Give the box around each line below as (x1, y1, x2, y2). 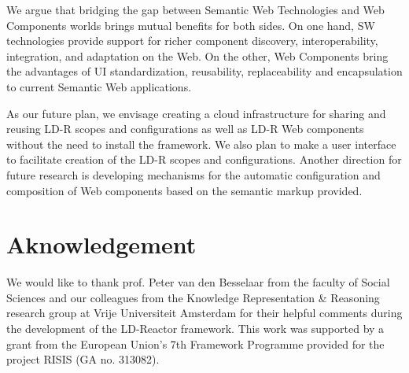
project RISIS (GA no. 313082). (6, 351, 160, 367)
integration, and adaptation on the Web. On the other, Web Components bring (6, 47, 389, 64)
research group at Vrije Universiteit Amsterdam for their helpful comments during (6, 305, 403, 321)
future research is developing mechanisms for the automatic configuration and (6, 166, 381, 183)
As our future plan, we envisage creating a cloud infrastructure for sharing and (6, 105, 386, 121)
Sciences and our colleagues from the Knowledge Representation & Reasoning (6, 289, 380, 305)
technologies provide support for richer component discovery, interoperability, (6, 32, 378, 49)
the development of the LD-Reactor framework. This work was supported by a (6, 320, 385, 337)
